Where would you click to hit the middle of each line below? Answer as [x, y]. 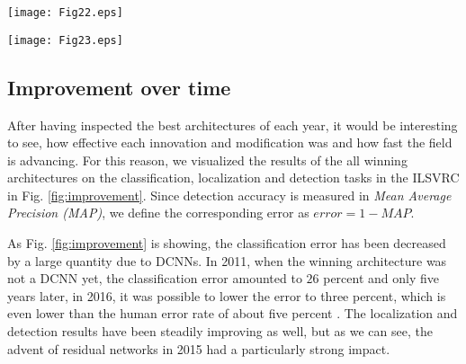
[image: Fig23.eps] [65, 40]
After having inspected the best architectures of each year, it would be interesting [233, 124]
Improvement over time [119, 87]
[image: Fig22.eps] [65, 13]
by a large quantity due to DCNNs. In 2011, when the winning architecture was [227, 260]
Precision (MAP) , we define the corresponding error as [158, 213]
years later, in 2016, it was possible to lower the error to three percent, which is [227, 295]
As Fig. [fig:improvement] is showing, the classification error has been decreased [227, 243]
